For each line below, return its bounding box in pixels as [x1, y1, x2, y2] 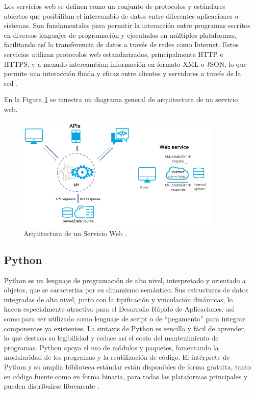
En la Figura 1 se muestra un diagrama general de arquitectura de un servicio [4, 94, 238, 105]
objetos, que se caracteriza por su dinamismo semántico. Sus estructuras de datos [4, 285, 249, 295]
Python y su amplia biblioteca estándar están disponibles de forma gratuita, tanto [4, 361, 251, 371]
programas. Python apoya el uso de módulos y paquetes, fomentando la [4, 342, 219, 352]
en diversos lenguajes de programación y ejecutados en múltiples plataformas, [4, 29, 237, 40]
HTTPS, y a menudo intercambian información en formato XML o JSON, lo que [4, 58, 247, 69]
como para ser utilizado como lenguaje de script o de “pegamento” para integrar [4, 313, 245, 323]
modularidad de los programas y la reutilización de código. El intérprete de [4, 352, 230, 362]
